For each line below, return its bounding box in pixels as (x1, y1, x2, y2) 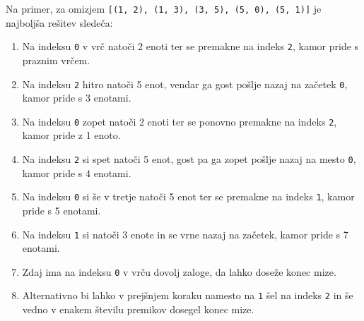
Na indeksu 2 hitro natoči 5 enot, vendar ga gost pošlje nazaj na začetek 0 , (22, 76, 348, 91)
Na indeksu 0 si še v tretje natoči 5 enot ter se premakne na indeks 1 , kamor (22, 189, 355, 204)
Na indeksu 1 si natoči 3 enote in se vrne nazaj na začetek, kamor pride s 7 (22, 226, 348, 241)
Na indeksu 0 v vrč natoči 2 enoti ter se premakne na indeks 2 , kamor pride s (22, 39, 359, 54)
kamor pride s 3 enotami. (22, 90, 131, 105)
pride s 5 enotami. (22, 202, 101, 217)
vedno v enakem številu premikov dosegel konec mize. (22, 302, 254, 317)
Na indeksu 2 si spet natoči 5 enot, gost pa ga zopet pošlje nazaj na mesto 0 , (22, 152, 356, 166)
